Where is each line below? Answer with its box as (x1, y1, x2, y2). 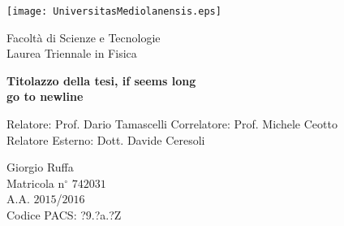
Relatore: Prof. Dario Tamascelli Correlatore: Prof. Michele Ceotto (6, 115, 338, 133)
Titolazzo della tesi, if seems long (6, 72, 196, 89)
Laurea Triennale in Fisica (6, 45, 137, 62)
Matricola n (6, 174, 65, 191)
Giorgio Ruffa (6, 159, 74, 176)
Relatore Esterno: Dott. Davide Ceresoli (6, 131, 205, 148)
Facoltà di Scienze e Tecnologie (6, 28, 161, 46)
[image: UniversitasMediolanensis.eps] (6, 6, 221, 17)
